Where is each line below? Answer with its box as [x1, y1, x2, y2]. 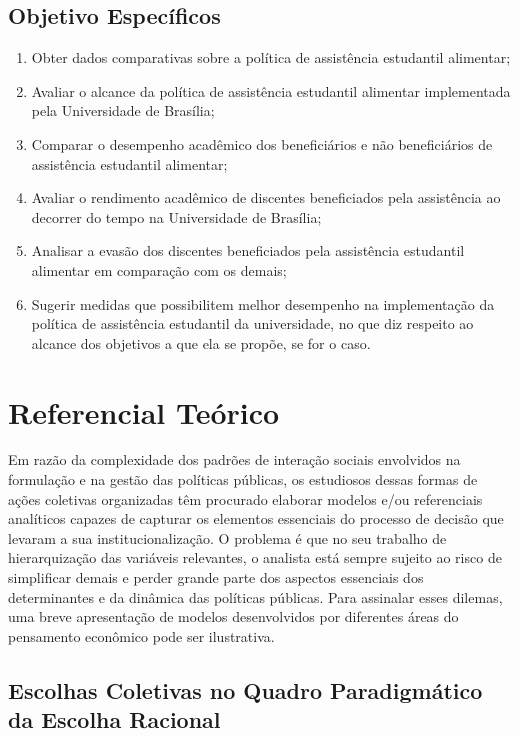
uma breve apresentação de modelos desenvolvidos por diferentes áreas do [8, 606, 459, 627]
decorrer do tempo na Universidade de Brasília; [31, 206, 322, 227]
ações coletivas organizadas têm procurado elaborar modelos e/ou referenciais [8, 488, 483, 509]
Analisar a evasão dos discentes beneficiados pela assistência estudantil [31, 240, 465, 261]
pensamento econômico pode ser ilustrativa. [8, 625, 275, 646]
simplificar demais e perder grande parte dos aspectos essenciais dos [8, 567, 424, 588]
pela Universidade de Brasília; [31, 100, 215, 121]
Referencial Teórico [8, 391, 280, 432]
